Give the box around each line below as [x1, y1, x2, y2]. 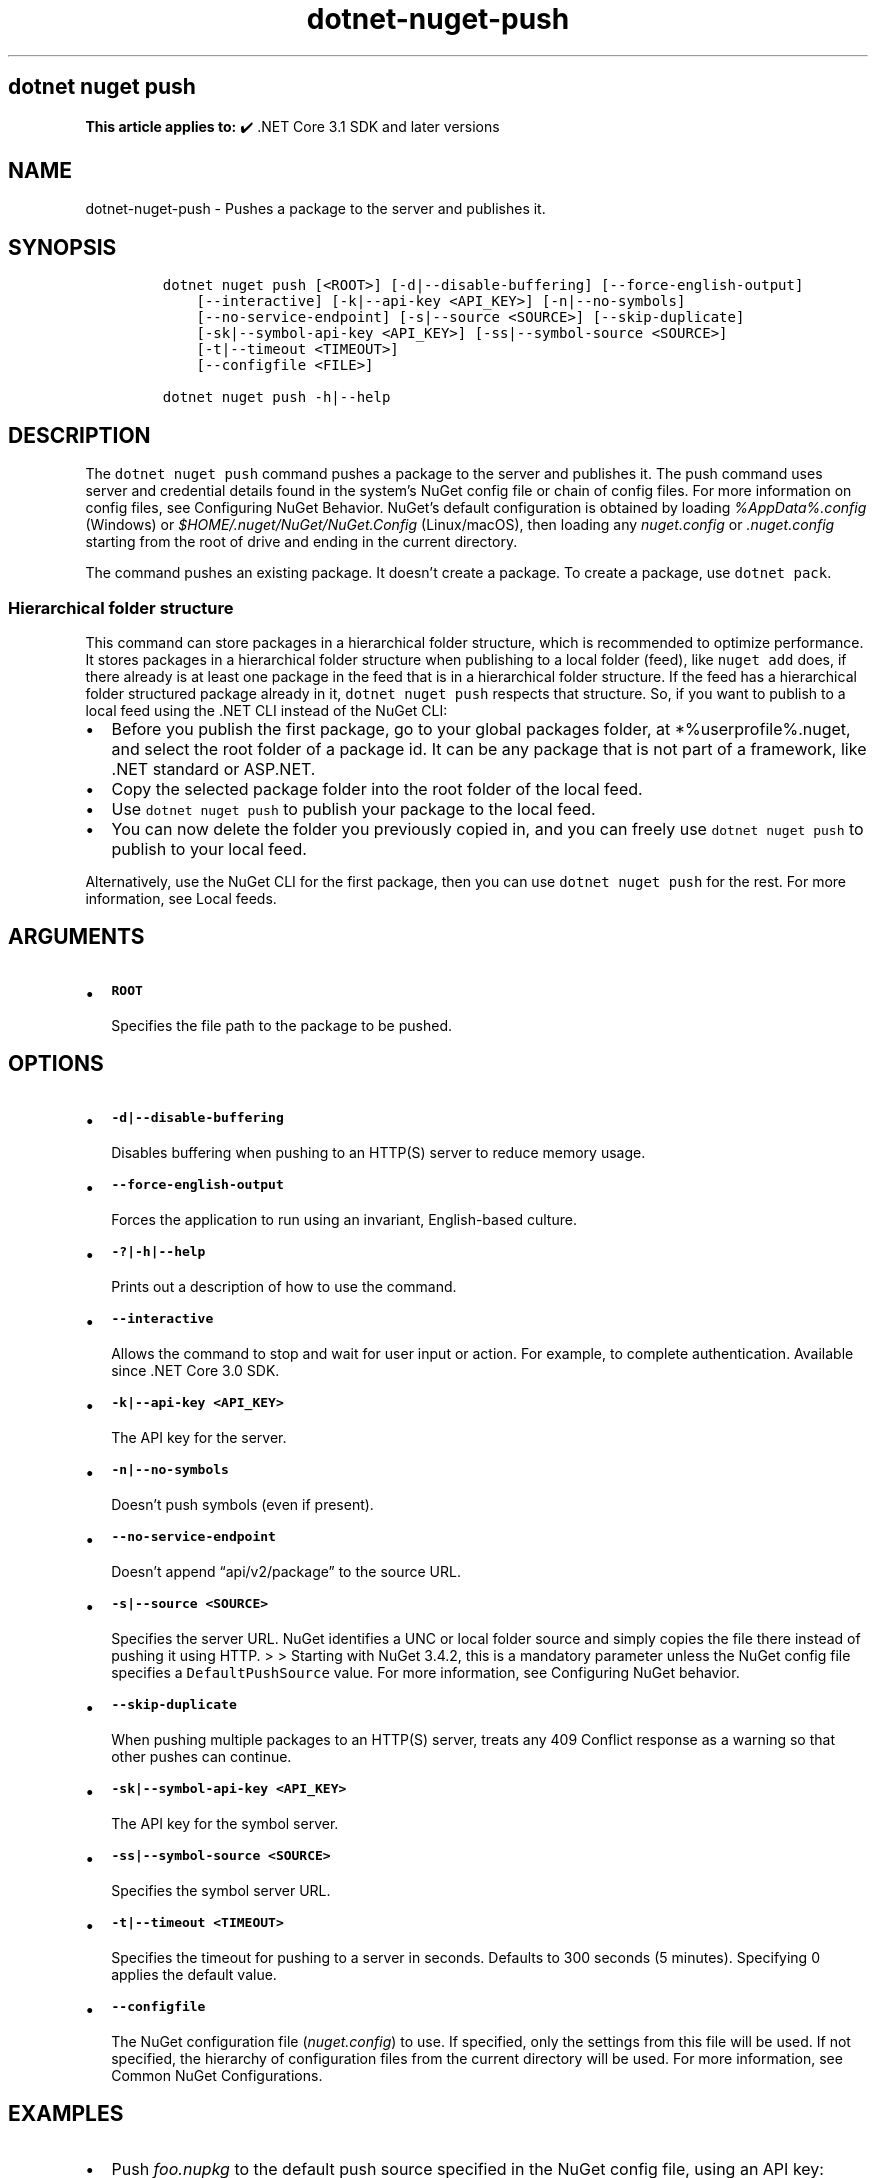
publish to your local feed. [111, 838, 307, 859]
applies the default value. [111, 1965, 277, 1983]
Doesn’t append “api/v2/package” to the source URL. [111, 1562, 461, 1580]
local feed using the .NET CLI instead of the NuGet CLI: [85, 701, 448, 719]
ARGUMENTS [8, 924, 145, 950]
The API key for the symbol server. [111, 1814, 339, 1832]
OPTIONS [8, 1051, 104, 1077]
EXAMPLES [8, 2100, 124, 2126]
